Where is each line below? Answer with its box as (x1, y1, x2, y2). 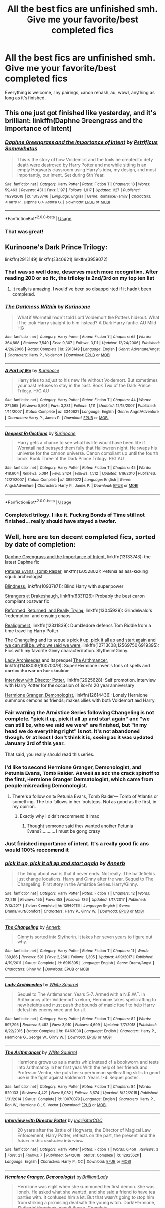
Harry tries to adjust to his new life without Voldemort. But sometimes (17, 377, 158, 383)
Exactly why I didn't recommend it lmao (19, 813, 100, 819)
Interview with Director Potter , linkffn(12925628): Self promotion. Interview (5, 677, 156, 683)
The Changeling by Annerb (5, 924, 61, 930)
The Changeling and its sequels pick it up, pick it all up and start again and (5, 637, 156, 643)
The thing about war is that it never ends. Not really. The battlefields (17, 871, 155, 877)
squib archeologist (5, 573, 43, 579)
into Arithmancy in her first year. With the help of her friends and (17, 1064, 148, 1070)
